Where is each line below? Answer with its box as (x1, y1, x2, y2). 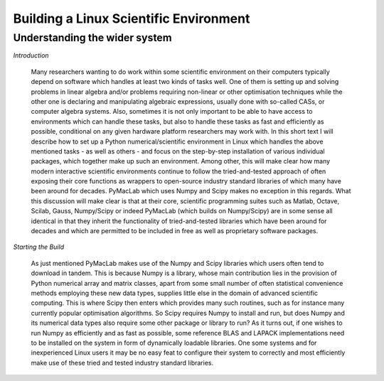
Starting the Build (13, 242, 64, 252)
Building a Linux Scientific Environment (13, 11, 250, 26)
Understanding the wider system (13, 31, 172, 44)
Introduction (13, 51, 49, 60)
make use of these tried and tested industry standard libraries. (31, 358, 213, 367)
